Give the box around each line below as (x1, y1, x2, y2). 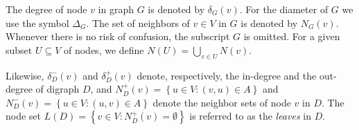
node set (6, 109, 42, 123)
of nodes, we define (63, 42, 144, 57)
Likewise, (6, 68, 44, 82)
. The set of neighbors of (86, 15, 190, 30)
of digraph (35, 82, 80, 96)
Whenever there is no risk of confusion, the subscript (6, 29, 230, 44)
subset (6, 42, 33, 57)
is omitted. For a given (243, 29, 340, 44)
